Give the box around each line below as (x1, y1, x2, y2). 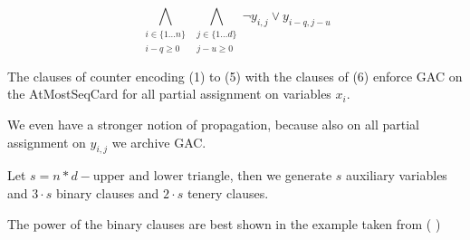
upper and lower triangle (92, 170, 230, 184)
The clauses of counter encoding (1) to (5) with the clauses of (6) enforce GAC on (7, 66, 463, 85)
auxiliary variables (346, 166, 447, 185)
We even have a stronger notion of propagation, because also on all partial (7, 114, 420, 133)
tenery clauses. (187, 183, 269, 202)
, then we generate (229, 166, 332, 185)
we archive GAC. (111, 132, 206, 151)
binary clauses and (56, 183, 159, 202)
